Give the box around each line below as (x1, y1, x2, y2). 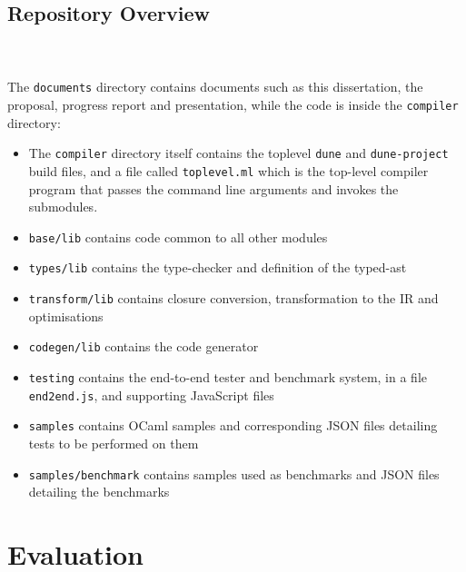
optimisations (28, 306, 104, 325)
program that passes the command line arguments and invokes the (28, 179, 399, 198)
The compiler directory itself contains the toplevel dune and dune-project (28, 143, 449, 163)
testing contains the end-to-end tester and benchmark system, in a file (28, 368, 428, 387)
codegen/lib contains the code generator (28, 337, 259, 356)
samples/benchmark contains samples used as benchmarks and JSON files (28, 464, 440, 483)
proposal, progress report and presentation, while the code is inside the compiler (7, 95, 459, 114)
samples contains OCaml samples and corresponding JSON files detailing (28, 416, 438, 435)
